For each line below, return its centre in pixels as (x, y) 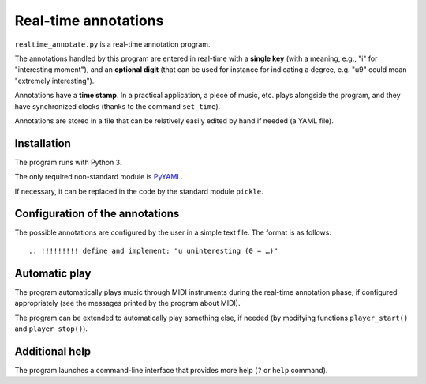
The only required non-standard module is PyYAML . (99, 177)
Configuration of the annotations (97, 214)
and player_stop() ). (51, 329)
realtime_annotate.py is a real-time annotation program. (112, 44)
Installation (43, 143)
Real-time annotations (89, 21)
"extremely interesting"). (54, 81)
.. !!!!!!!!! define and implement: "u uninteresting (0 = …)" (153, 250)
